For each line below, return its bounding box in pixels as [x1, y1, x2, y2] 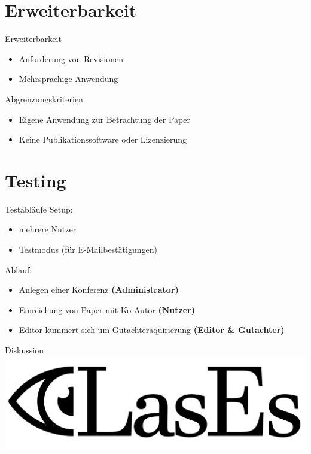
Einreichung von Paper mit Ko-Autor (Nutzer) [19, 303, 195, 316]
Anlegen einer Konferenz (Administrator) [19, 283, 179, 296]
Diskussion [5, 343, 44, 356]
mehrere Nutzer [19, 223, 77, 235]
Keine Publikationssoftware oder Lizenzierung [19, 133, 187, 146]
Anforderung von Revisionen [19, 52, 124, 65]
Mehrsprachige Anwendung [19, 72, 118, 85]
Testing [5, 168, 66, 192]
